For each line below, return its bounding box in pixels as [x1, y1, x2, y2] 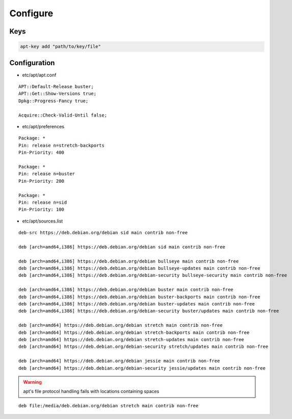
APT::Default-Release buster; [18, 84, 94, 90]
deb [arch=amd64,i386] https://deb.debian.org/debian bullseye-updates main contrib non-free [18, 265, 260, 271]
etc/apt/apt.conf [22, 72, 57, 78]
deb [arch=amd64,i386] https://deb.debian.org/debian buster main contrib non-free [18, 287, 234, 293]
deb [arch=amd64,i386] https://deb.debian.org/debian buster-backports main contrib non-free [18, 294, 260, 300]
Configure [9, 8, 54, 19]
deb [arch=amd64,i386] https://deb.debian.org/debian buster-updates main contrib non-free [18, 301, 255, 306]
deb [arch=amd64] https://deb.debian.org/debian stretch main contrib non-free [18, 322, 223, 328]
